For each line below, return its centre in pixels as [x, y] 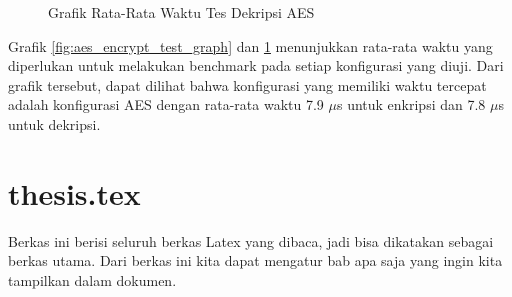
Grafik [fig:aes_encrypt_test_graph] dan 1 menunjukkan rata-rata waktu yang [250, 45]
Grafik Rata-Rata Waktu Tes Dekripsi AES [181, 12]
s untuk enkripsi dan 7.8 [411, 104]
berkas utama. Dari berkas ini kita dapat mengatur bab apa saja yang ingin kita [255, 260]
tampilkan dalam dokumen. [92, 279]
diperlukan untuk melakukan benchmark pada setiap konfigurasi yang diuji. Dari [256, 65]
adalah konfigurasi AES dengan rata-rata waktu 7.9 [166, 104]
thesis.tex [74, 192]
